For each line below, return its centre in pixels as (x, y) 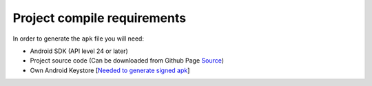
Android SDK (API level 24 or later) (79, 51)
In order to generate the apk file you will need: (79, 39)
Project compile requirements (99, 18)
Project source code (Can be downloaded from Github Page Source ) (127, 61)
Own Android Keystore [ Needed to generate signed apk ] (110, 70)
